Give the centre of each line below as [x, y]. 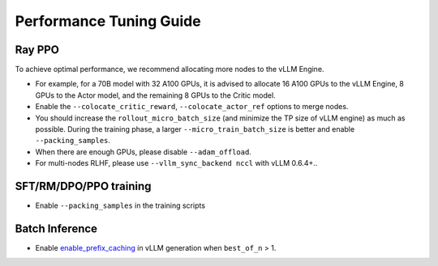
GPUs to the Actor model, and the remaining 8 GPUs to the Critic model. [155, 95]
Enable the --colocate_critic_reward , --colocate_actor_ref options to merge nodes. [192, 107]
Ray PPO [37, 50]
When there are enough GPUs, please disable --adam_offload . [143, 152]
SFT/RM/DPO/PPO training [83, 186]
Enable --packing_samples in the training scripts [120, 205]
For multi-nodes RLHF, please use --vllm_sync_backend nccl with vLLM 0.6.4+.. [176, 163]
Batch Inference [56, 228]
